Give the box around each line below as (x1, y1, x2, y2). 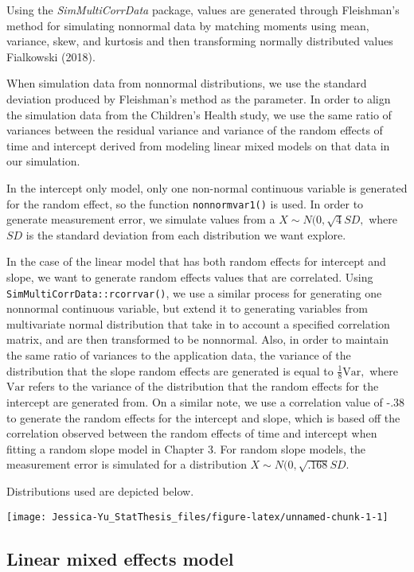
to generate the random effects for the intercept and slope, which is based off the (6, 409, 400, 426)
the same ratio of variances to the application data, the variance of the (6, 347, 351, 363)
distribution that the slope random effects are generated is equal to (6, 362, 334, 379)
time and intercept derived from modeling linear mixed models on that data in (6, 137, 390, 154)
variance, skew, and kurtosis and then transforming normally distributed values (6, 33, 393, 49)
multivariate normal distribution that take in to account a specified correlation (6, 315, 390, 332)
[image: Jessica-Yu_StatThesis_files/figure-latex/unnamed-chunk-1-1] (6, 511, 389, 523)
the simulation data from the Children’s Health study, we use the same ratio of (6, 106, 392, 123)
